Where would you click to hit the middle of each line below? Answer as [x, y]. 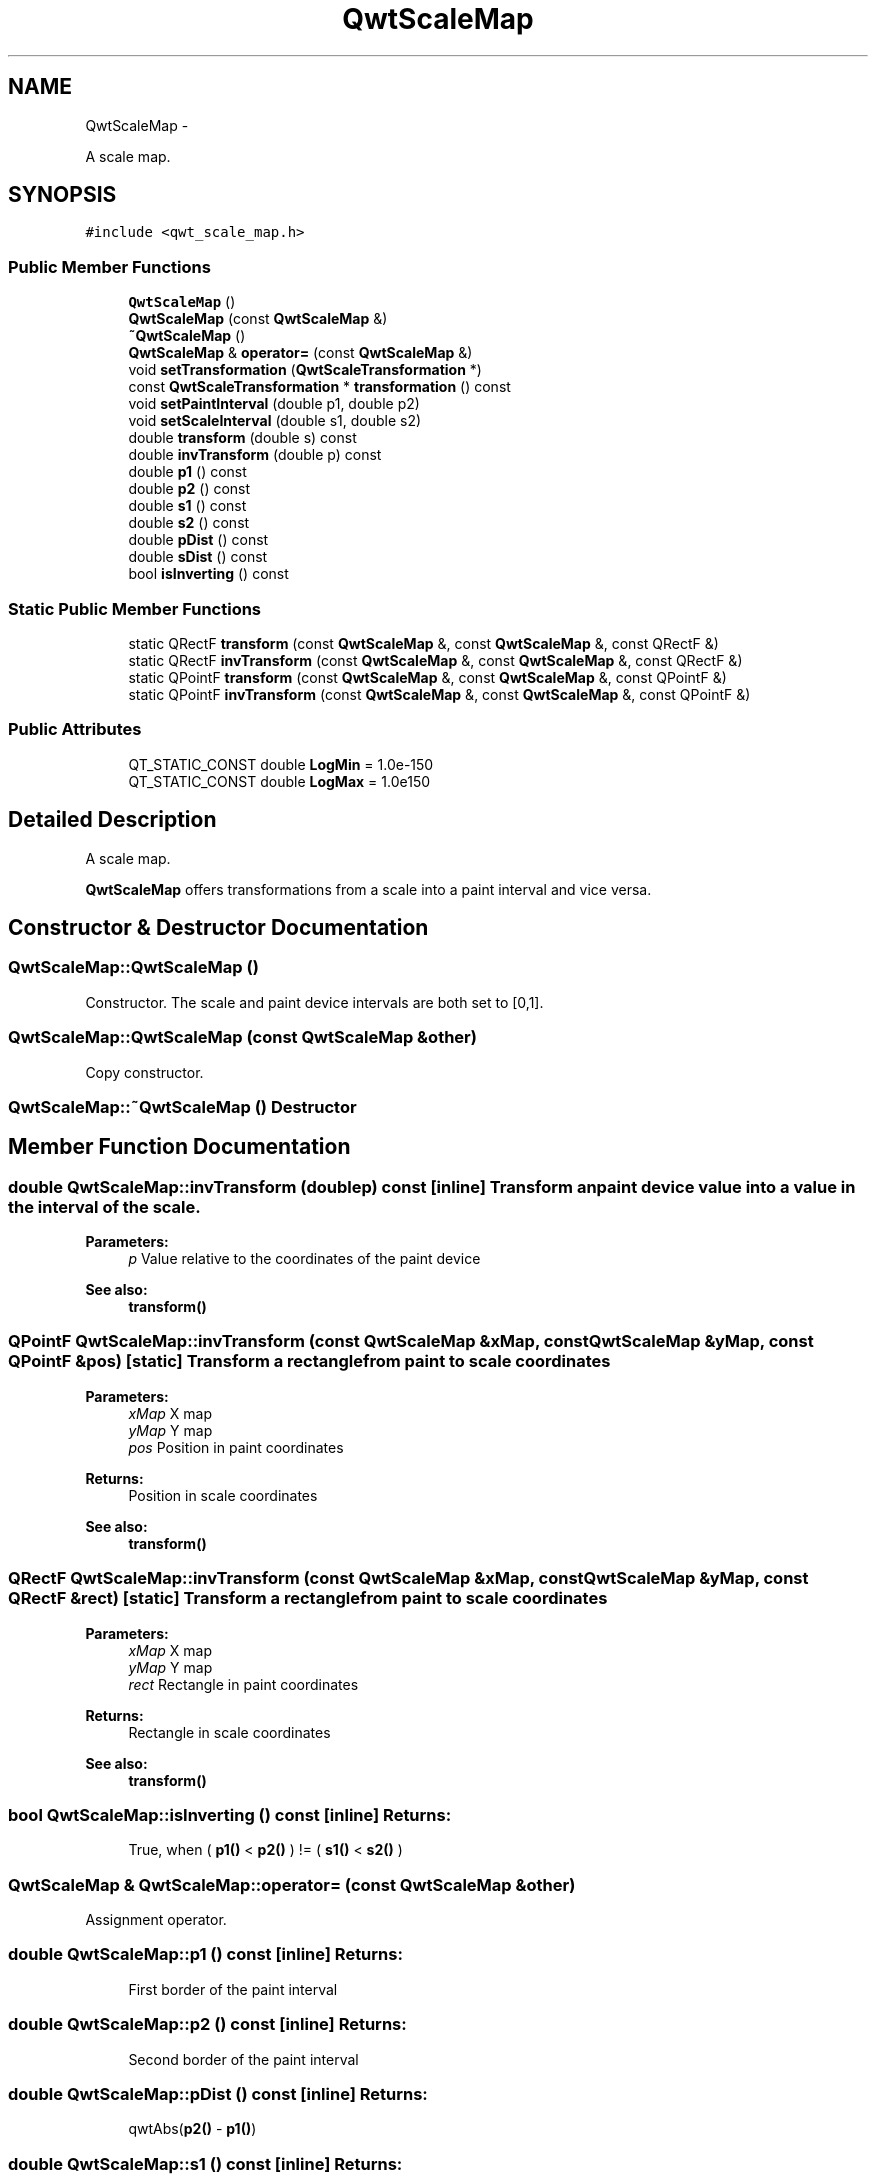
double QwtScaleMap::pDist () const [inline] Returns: [218, 2093]
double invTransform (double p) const [255, 455]
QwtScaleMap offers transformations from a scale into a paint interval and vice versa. [368, 889]
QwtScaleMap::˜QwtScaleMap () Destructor [182, 1106]
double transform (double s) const [242, 438]
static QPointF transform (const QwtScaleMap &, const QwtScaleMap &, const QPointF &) [427, 677]
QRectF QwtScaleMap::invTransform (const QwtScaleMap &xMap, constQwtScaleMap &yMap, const [408, 1578]
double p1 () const [187, 472]
